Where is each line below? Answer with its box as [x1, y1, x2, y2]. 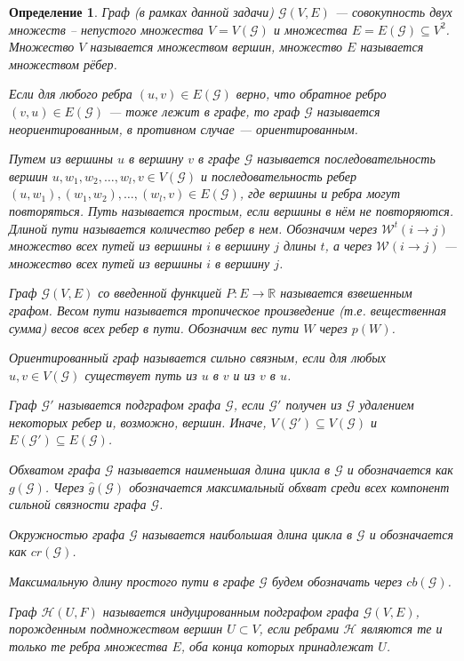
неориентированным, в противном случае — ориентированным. [9, 119, 358, 138]
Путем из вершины [9, 149, 114, 168]
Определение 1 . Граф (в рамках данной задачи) [9, 3, 274, 20]
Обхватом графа [9, 460, 100, 479]
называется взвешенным [280, 283, 412, 302]
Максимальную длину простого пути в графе [9, 572, 255, 591]
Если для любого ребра [9, 84, 132, 103]
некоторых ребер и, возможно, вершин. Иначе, [9, 412, 267, 431]
